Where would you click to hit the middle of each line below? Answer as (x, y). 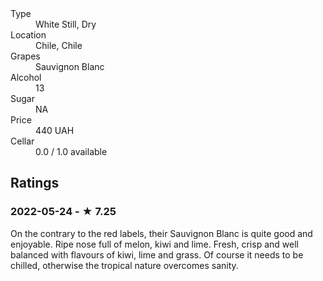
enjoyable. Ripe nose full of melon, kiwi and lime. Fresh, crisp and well (154, 244)
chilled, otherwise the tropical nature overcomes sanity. (124, 265)
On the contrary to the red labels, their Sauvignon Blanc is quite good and (161, 233)
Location (28, 35)
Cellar (22, 141)
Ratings (35, 183)
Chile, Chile (59, 45)
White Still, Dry (66, 24)
